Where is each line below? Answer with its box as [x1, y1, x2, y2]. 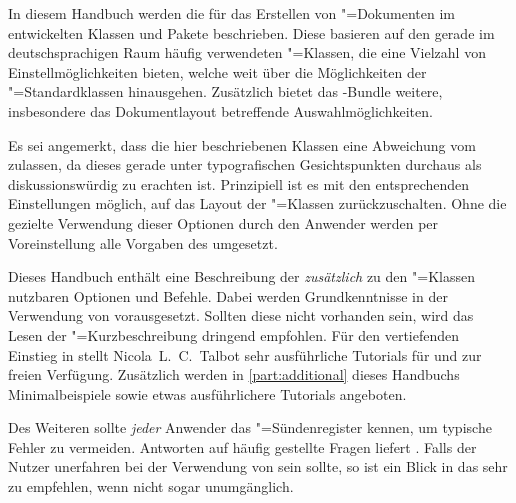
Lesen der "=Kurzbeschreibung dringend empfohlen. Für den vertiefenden [8, 324, 460, 345]
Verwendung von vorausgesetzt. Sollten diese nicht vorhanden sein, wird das [8, 305, 474, 326]
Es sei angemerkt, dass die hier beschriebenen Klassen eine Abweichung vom [8, 134, 476, 155]
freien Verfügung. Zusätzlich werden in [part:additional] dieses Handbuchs [8, 364, 460, 385]
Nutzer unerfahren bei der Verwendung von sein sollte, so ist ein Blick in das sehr [8, 456, 508, 477]
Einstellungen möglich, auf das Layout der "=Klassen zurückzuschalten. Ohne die [8, 193, 507, 214]
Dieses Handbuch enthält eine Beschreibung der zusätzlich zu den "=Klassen [8, 266, 475, 287]
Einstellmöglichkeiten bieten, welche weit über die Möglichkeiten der [8, 61, 427, 82]
